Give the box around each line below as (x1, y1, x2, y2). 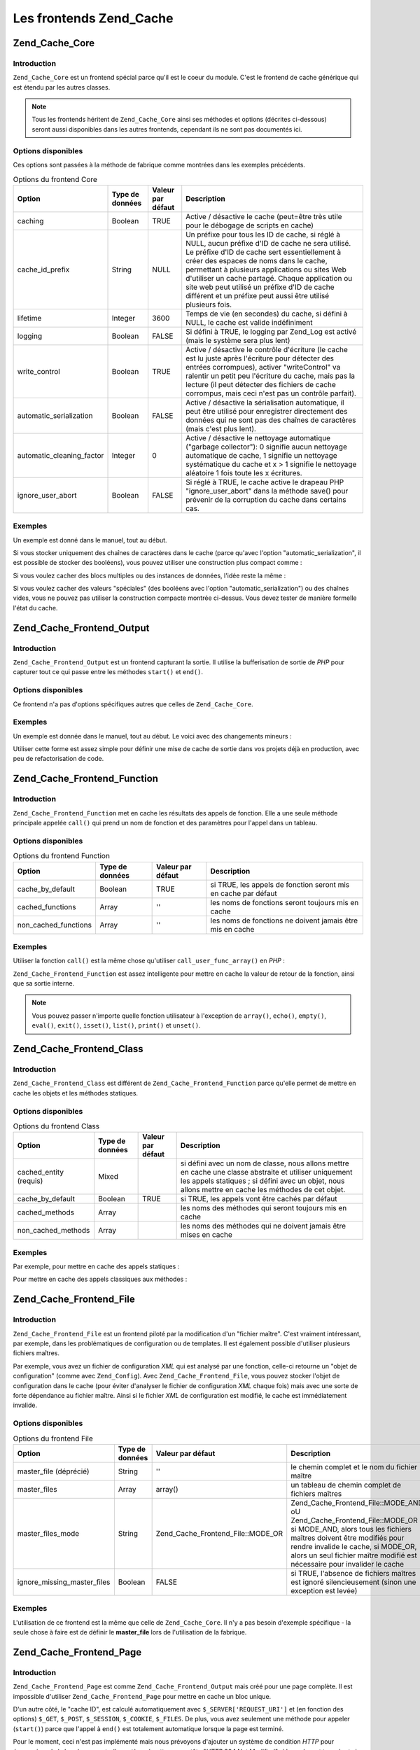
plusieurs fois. (185, 300, 232, 309)
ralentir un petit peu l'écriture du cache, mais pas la (185, 371, 356, 381)
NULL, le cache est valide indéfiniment (185, 317, 313, 327)
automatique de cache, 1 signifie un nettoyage (185, 450, 337, 460)
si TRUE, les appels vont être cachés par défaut (180, 1194, 337, 1204)
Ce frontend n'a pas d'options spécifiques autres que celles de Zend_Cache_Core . (13, 700, 253, 708)
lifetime (17, 313, 42, 323)
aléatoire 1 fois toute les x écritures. (185, 468, 302, 477)
